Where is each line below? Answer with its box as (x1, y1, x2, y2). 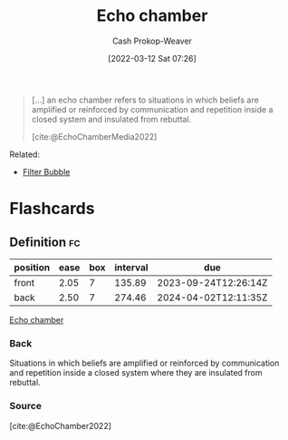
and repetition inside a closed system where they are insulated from (9, 367, 263, 378)
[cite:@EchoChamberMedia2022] (31, 131, 158, 142)
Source (9, 400, 43, 413)
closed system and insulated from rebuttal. (31, 113, 192, 124)
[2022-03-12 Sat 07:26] (108, 53, 197, 64)
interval (114, 260, 149, 273)
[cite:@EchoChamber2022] (9, 420, 111, 431)
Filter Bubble (22, 166, 71, 177)
